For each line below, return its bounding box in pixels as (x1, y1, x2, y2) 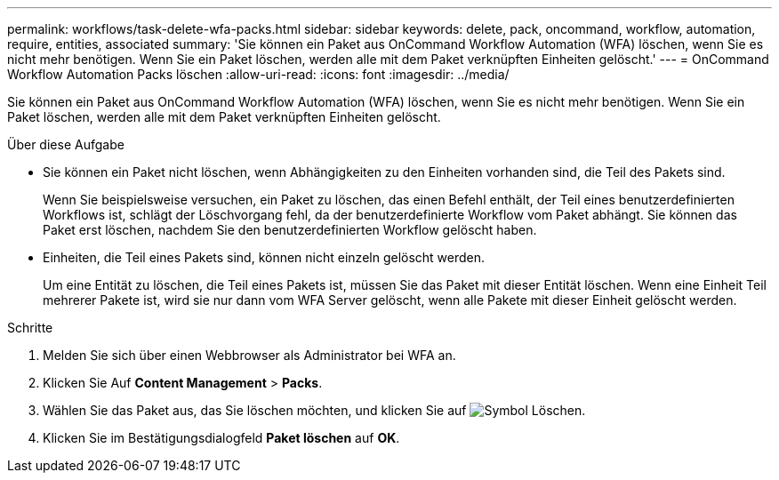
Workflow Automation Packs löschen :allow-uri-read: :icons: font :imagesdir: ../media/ (7, 67, 510, 82)
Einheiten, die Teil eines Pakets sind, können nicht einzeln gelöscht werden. (43, 250, 486, 265)
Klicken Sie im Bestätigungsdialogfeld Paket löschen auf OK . (43, 430, 400, 445)
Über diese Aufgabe (7, 137, 124, 152)
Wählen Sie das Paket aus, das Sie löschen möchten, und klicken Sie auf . (43, 403, 586, 418)
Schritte (7, 320, 53, 335)
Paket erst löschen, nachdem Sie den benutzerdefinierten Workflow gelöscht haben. (43, 222, 537, 237)
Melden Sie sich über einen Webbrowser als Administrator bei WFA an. (43, 348, 456, 363)
